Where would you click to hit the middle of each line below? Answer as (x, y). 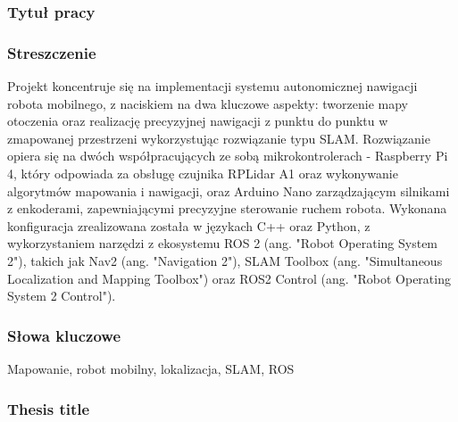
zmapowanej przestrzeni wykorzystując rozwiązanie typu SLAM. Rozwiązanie (219, 138)
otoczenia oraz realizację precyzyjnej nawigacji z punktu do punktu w (198, 121)
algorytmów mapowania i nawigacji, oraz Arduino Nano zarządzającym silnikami (229, 190)
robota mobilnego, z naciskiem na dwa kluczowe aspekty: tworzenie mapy (208, 103)
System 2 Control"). (62, 296)
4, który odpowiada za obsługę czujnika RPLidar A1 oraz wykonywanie (203, 174)
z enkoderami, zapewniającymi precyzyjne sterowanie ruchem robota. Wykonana (227, 208)
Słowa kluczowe (64, 335)
